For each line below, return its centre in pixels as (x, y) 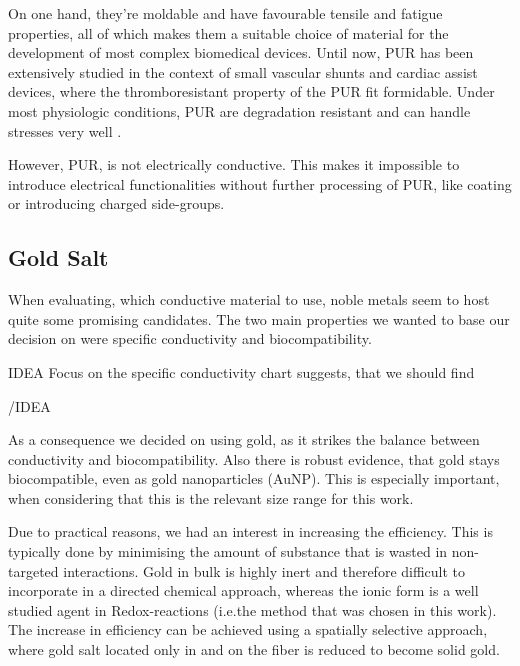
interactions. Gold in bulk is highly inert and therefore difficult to (264, 570)
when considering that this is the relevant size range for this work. (211, 497)
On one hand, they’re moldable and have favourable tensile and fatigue (225, 13)
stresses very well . (65, 130)
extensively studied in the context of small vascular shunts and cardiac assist (243, 71)
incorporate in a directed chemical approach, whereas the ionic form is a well (243, 590)
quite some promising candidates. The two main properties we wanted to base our (259, 318)
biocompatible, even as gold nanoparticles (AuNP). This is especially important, (254, 478)
